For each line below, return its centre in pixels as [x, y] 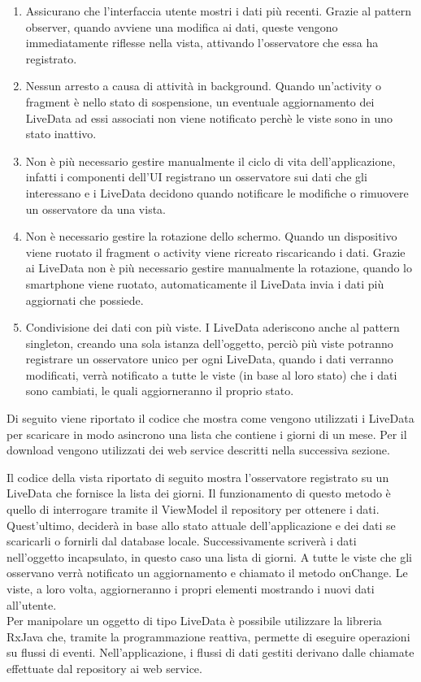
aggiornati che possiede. [85, 300]
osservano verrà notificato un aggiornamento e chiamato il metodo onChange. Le [207, 573]
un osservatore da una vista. [95, 209]
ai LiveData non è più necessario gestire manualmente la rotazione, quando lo [219, 268]
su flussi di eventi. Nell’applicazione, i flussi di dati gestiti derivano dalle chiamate [210, 652]
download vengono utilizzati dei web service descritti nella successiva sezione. [198, 450]
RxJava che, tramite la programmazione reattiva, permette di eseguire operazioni [208, 636]
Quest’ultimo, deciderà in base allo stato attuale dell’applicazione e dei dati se [201, 525]
